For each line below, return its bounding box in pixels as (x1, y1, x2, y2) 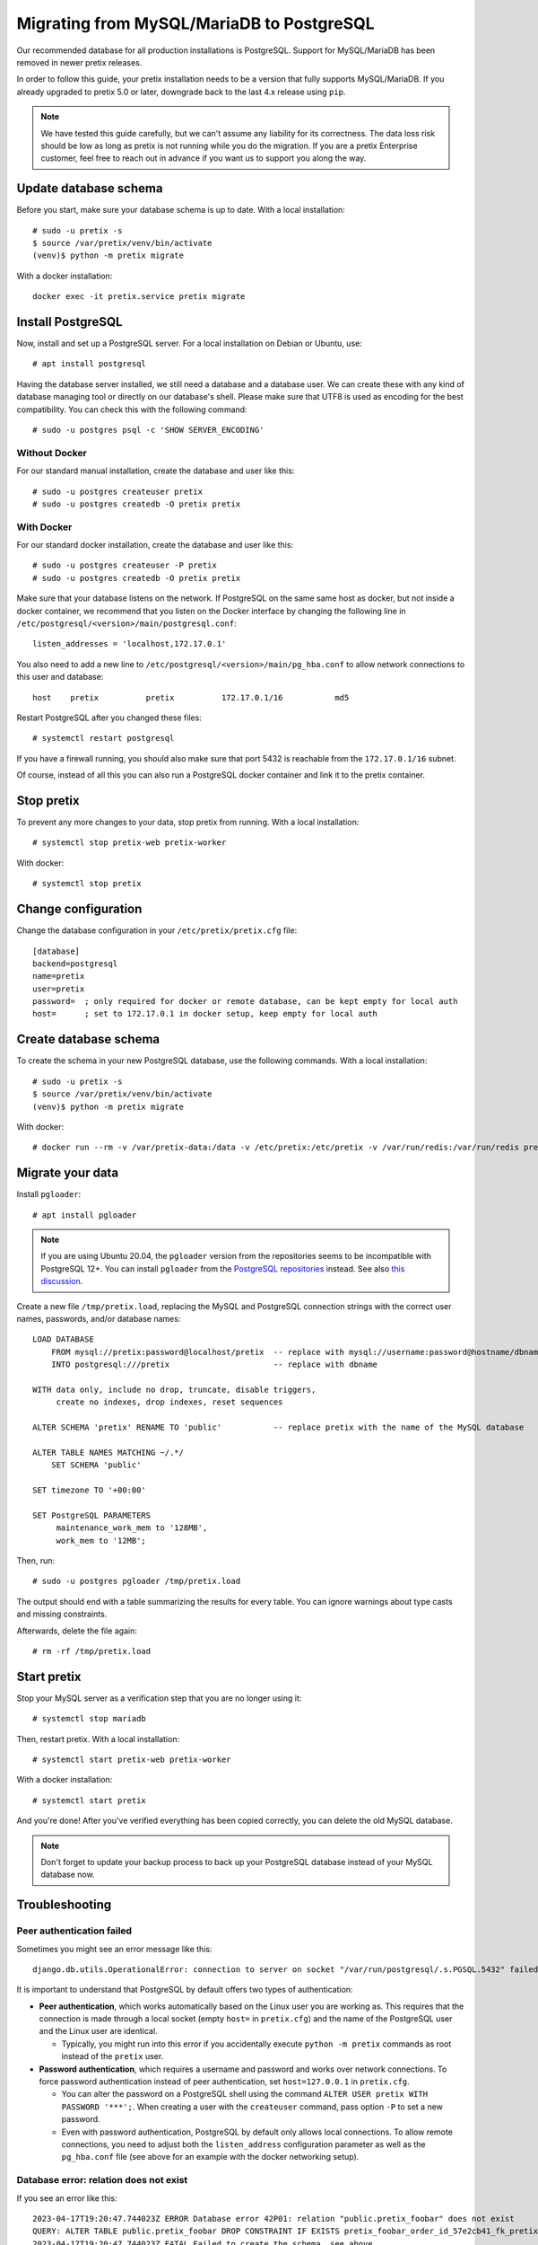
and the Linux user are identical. (39, 2026, 158, 2037)
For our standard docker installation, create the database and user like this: (16, 540, 294, 550)
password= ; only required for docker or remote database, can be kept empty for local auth (32, 997, 458, 1007)
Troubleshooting (16, 1897, 112, 1913)
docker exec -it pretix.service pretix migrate (32, 292, 246, 302)
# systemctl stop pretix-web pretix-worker (32, 838, 227, 848)
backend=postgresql (32, 958, 118, 969)
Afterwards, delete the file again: (16, 1625, 138, 1636)
